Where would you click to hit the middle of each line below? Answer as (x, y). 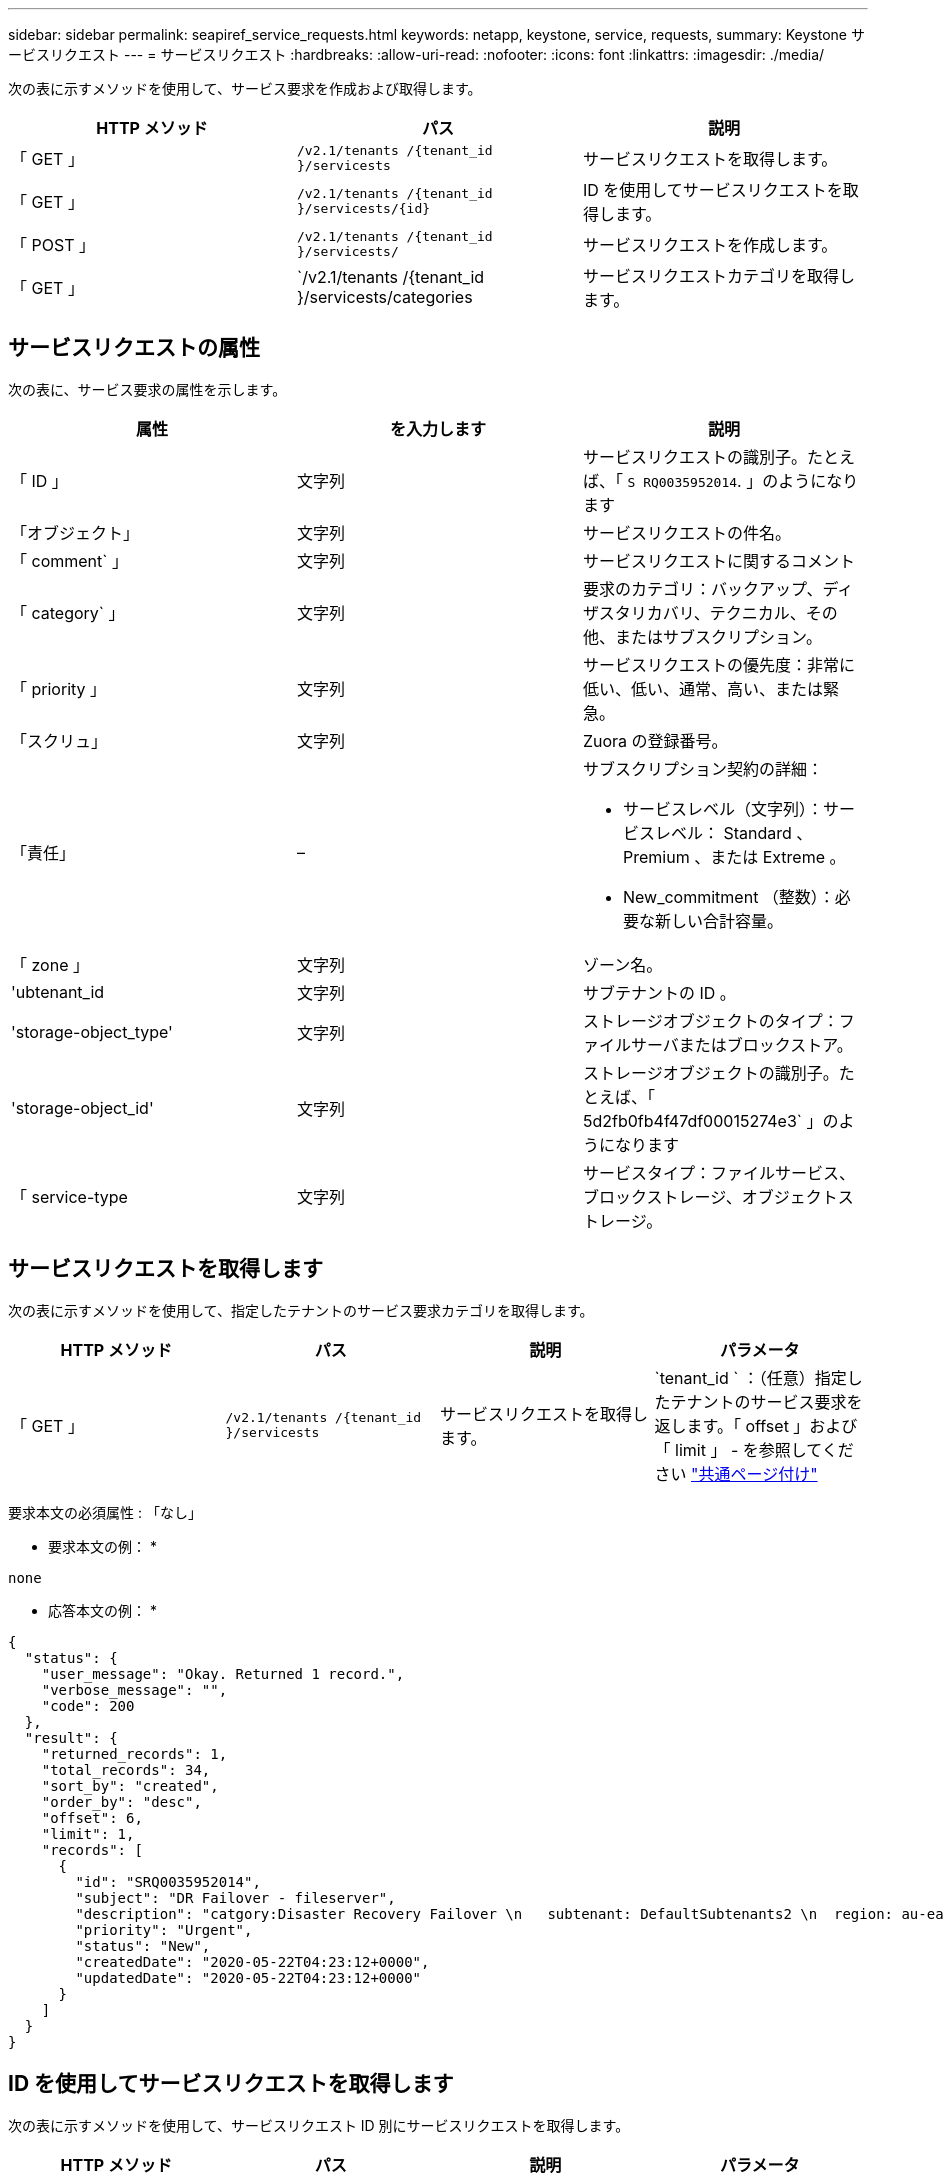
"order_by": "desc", (121, 1801)
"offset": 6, (92, 1817)
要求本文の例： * (102, 1546)
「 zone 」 (50, 964)
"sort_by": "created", (130, 1785)
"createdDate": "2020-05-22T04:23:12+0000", (252, 1961)
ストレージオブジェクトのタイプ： (710, 1020)
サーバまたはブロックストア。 (741, 1044)
